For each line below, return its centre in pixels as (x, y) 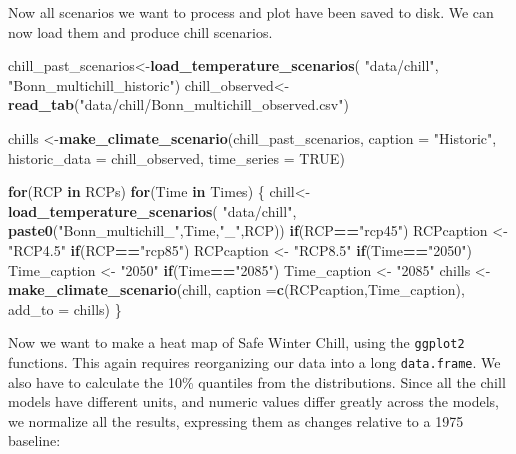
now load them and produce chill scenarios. (140, 31)
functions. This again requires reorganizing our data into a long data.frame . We (254, 361)
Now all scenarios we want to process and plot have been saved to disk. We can (251, 12)
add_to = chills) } (65, 308)
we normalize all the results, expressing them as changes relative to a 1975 (236, 420)
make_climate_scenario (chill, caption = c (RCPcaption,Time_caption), (236, 289)
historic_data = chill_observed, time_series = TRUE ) (176, 157)
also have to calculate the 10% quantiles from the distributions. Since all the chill (257, 381)
